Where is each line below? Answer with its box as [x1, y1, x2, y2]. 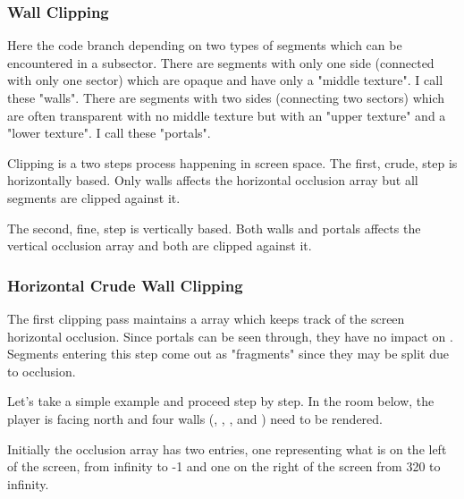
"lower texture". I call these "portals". [7, 123, 211, 142]
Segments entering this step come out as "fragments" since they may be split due [7, 344, 450, 363]
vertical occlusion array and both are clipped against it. [7, 236, 312, 255]
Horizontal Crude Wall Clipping [7, 274, 243, 296]
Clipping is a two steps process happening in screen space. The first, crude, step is [7, 153, 458, 172]
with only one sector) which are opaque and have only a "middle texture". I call [7, 71, 443, 89]
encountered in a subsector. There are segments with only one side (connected [7, 53, 434, 72]
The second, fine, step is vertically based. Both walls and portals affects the [7, 218, 421, 237]
